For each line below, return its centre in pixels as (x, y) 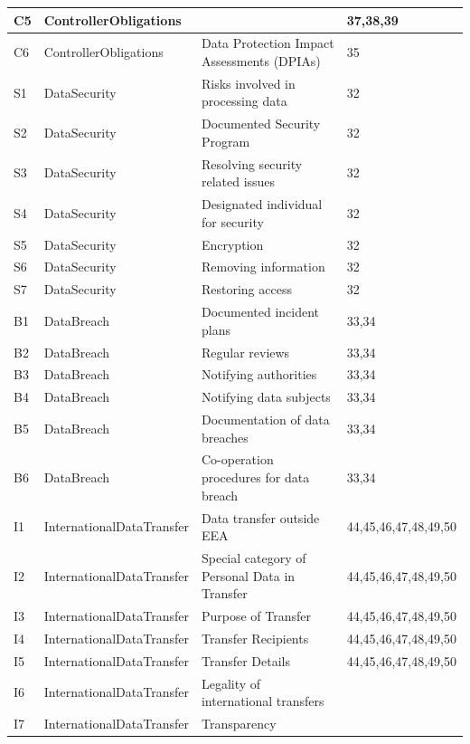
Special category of (254, 557)
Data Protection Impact (268, 43)
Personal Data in (248, 575)
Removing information (263, 267)
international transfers (263, 701)
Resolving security (252, 163)
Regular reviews (245, 352)
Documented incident (260, 312)
